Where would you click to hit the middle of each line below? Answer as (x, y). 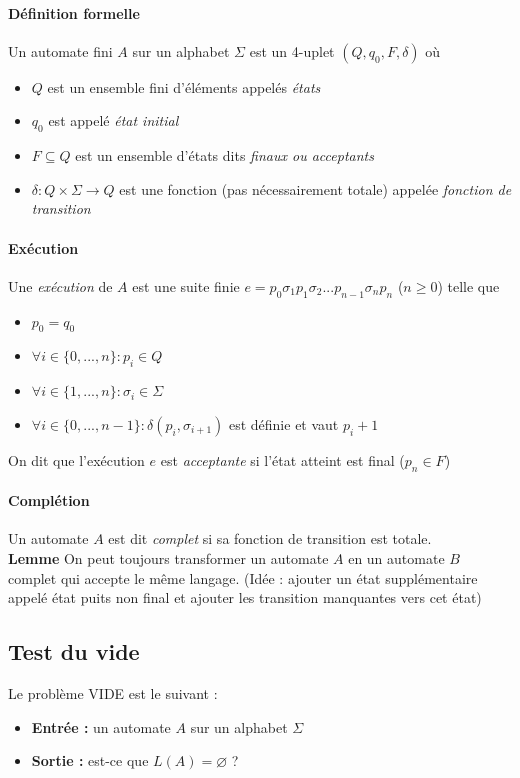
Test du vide (74, 651)
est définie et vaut (283, 423)
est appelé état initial (113, 120)
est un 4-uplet (292, 50)
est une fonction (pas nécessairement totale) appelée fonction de (315, 188)
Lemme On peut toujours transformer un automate (168, 557)
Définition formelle (74, 12)
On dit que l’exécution (76, 459)
